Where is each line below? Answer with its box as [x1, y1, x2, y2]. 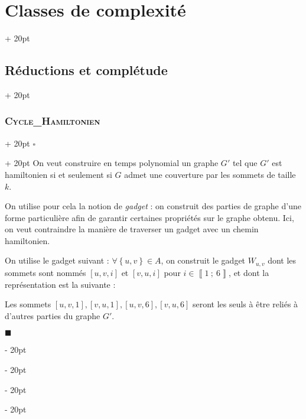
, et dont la [229, 266, 269, 278]
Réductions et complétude [5, 61, 168, 79]
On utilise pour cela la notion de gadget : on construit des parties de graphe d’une [5, 200, 301, 212]
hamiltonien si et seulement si [5, 168, 112, 180]
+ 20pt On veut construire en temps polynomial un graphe [5, 157, 219, 169]
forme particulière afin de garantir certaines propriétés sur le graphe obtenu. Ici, [5, 211, 294, 223]
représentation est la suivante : [5, 278, 116, 290]
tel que [232, 157, 258, 169]
